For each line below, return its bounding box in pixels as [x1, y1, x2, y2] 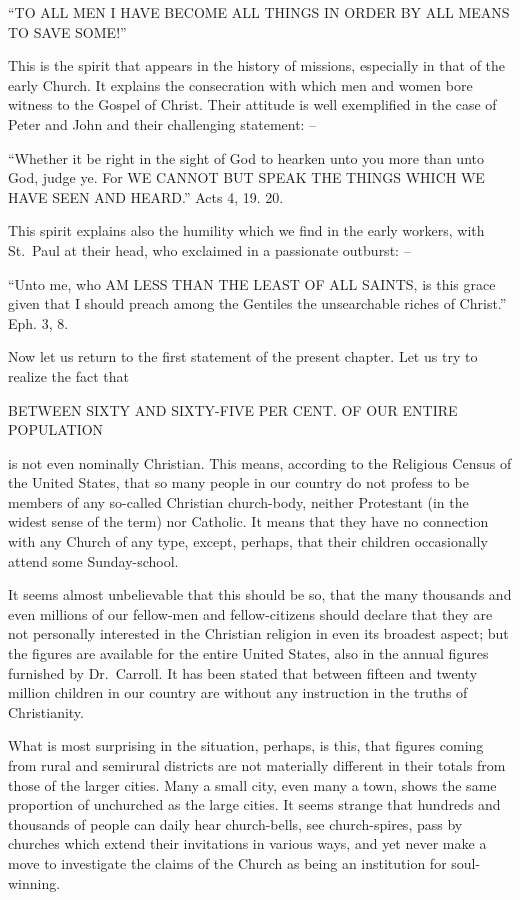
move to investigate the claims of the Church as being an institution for [8, 852, 447, 873]
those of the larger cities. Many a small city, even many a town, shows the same [8, 774, 497, 795]
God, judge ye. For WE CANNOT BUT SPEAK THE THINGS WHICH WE [8, 167, 485, 188]
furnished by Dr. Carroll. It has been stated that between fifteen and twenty [8, 662, 478, 683]
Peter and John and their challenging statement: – [8, 113, 317, 134]
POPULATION [8, 419, 104, 440]
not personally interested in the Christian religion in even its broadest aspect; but [8, 623, 509, 644]
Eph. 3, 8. [8, 312, 69, 333]
